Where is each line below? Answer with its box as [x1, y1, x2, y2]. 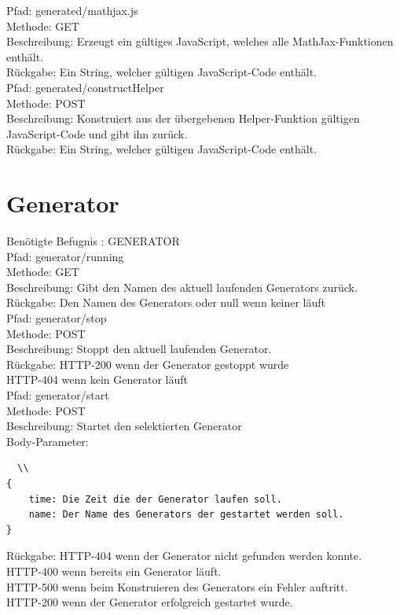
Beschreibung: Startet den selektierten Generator [6, 418, 242, 434]
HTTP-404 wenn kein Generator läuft [6, 371, 188, 388]
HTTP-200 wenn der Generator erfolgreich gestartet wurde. [6, 594, 293, 610]
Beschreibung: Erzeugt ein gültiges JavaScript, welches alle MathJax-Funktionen [6, 33, 394, 50]
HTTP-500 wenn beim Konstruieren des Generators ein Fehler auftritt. [6, 578, 348, 595]
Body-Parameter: [6, 433, 89, 449]
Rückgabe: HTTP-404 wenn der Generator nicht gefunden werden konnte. [6, 547, 362, 564]
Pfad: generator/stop [6, 310, 107, 326]
